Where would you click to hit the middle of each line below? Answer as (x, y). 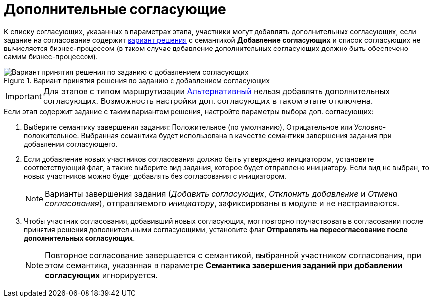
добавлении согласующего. (71, 144)
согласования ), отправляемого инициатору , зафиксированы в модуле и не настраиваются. (222, 203)
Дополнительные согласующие (115, 9)
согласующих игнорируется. (102, 275)
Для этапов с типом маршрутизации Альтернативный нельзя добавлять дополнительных (216, 91)
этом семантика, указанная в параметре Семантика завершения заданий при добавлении (224, 265)
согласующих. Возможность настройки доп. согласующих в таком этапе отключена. (208, 101)
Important (23, 96)
